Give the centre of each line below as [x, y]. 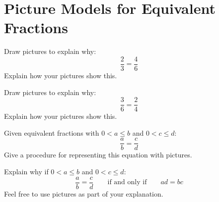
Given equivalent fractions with [52, 132]
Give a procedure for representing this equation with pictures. [98, 155]
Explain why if [26, 172]
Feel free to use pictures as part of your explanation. [84, 193]
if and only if [127, 182]
